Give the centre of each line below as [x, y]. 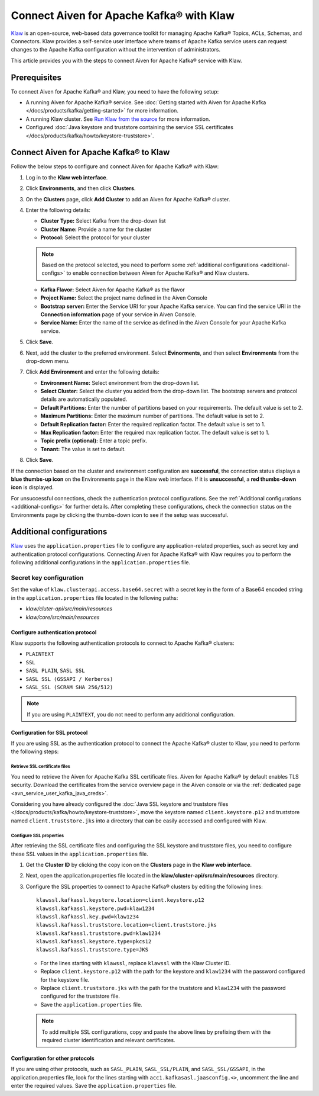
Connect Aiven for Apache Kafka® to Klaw [90, 152]
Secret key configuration [47, 578]
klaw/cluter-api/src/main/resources [69, 609]
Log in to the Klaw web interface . [67, 177]
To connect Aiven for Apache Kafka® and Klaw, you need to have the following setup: [115, 91]
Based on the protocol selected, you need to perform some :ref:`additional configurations [150, 265]
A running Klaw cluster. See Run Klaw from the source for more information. [118, 119]
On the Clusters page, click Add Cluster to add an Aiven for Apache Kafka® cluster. [128, 199]
